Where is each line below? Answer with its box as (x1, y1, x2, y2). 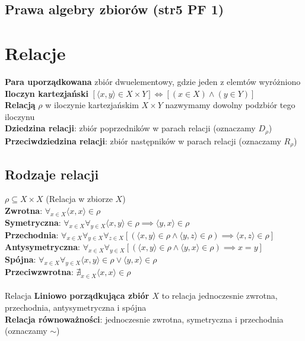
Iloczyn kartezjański (5, 87, 88, 99)
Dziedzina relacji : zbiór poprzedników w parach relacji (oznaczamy (5, 122, 256, 134)
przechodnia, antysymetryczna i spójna (5, 301, 147, 313)
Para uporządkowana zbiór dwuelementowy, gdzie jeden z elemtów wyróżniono (5, 75, 301, 87)
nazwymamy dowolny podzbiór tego (165, 99, 296, 111)
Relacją (5, 99, 36, 111)
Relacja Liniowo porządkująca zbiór (5, 289, 150, 302)
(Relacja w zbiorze (46, 192, 113, 205)
